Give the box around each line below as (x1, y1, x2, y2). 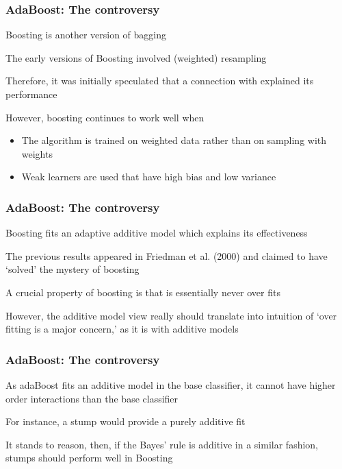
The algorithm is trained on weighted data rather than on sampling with (21, 133, 327, 147)
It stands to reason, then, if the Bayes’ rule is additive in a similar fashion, (5, 437, 319, 451)
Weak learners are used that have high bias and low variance (21, 169, 276, 184)
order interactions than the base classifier (5, 391, 179, 405)
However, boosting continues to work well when (5, 110, 205, 124)
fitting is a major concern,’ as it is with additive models (5, 322, 239, 336)
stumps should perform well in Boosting (5, 450, 173, 465)
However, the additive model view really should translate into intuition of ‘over (5, 308, 337, 322)
